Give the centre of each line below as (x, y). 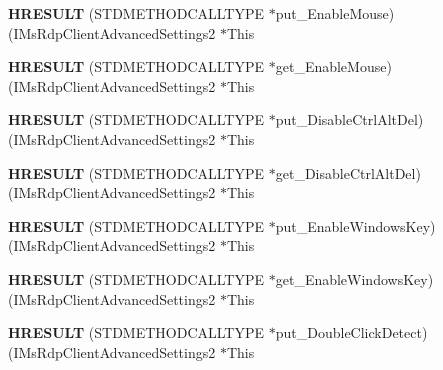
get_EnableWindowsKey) (354, 278)
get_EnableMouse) (333, 66)
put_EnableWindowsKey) (355, 225)
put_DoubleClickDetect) (351, 332)
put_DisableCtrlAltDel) (349, 119)
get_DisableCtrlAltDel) (348, 172)
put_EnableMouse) (335, 13)
